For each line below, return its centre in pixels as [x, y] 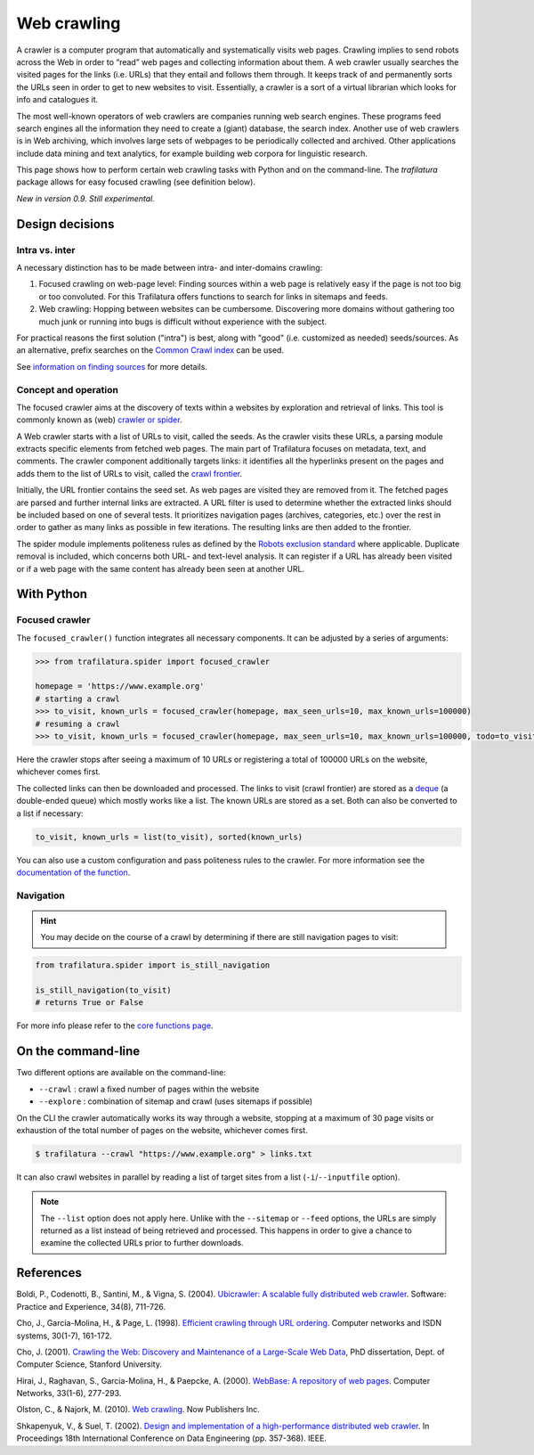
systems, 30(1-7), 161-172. [64, 1336]
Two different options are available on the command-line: [121, 1073]
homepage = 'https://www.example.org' [120, 687]
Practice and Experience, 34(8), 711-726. [91, 1306]
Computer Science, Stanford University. [89, 1364]
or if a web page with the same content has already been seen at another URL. [161, 568]
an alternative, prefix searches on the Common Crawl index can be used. [150, 350]
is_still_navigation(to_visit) [104, 990]
